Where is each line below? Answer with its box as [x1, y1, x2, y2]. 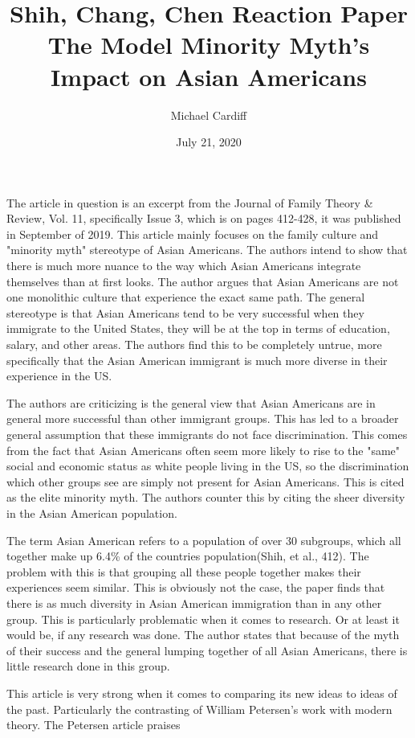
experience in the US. [6, 367, 112, 384]
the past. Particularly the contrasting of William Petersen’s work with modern [6, 700, 393, 717]
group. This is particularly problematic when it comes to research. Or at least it [6, 610, 400, 627]
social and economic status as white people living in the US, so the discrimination [6, 457, 409, 474]
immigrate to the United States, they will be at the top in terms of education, [6, 320, 390, 337]
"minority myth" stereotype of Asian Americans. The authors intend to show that [6, 241, 408, 258]
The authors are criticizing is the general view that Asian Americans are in [6, 394, 376, 411]
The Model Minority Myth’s [47, 28, 370, 61]
